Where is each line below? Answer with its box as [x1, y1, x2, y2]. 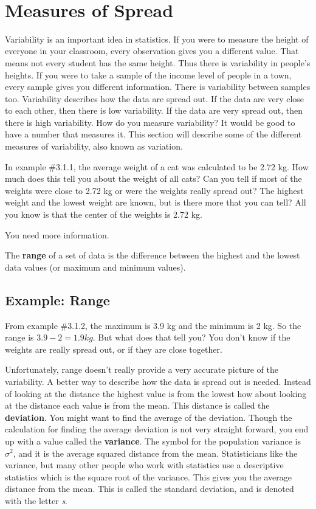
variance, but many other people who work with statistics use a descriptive [5, 459, 284, 471]
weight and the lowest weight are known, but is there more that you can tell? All [5, 196, 306, 209]
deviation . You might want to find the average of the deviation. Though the [5, 410, 292, 423]
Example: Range [5, 290, 110, 309]
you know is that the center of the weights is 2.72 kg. [5, 208, 202, 221]
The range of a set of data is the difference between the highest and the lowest [5, 249, 300, 261]
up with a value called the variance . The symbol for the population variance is [5, 434, 301, 447]
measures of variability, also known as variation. [5, 140, 183, 153]
